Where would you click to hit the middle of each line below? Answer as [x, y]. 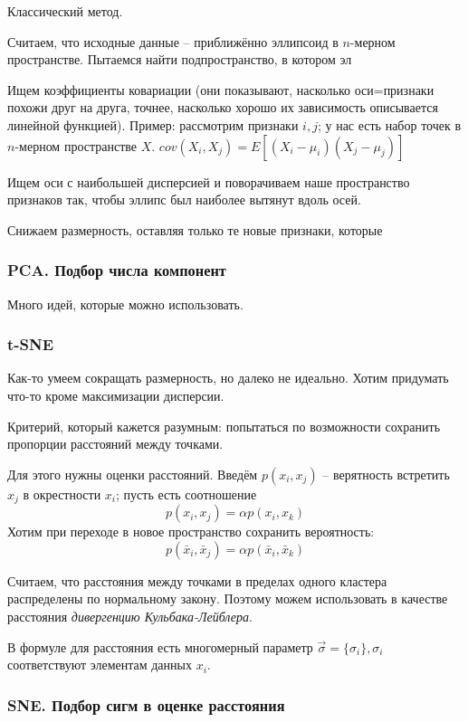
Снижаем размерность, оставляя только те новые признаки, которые [195, 229]
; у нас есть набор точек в [389, 124]
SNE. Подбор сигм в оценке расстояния [146, 704]
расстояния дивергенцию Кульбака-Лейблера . [130, 616]
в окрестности [62, 494]
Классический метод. [65, 11]
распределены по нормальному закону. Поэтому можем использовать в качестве [228, 598]
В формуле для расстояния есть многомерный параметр [160, 646]
